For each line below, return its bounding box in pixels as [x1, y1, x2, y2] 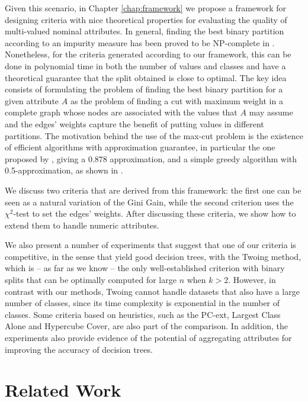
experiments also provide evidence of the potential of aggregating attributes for [5, 332, 292, 344]
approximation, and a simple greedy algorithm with [110, 152, 297, 165]
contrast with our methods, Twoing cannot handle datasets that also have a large [5, 285, 300, 297]
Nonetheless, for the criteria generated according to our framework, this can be [5, 48, 291, 60]
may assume [249, 106, 293, 118]
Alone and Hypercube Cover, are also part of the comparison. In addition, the [5, 320, 288, 332]
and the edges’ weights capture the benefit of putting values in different [5, 117, 264, 130]
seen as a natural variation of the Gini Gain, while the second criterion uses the [5, 195, 294, 208]
